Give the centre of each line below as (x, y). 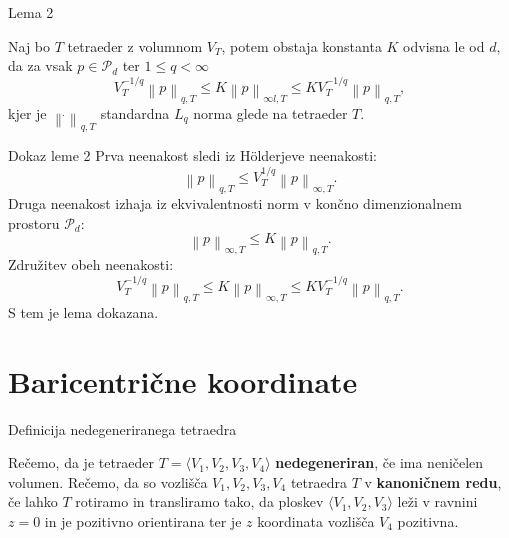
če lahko (33, 501)
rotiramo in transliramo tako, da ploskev (199, 501)
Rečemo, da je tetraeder (81, 462)
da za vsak (40, 65)
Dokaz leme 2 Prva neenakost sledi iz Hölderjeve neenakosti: (192, 155)
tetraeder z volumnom (135, 45)
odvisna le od (444, 45)
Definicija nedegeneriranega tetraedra (122, 428)
